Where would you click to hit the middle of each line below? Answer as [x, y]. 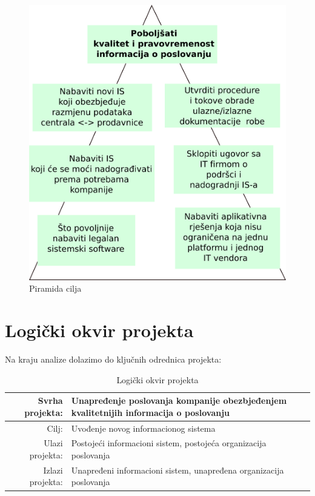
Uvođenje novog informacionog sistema [143, 428]
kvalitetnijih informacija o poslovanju [151, 412]
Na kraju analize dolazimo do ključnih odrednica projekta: [113, 359]
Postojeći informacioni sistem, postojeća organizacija [169, 443]
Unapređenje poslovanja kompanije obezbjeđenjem [179, 400]
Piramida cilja [55, 288]
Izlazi [53, 470]
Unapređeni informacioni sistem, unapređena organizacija [177, 470]
